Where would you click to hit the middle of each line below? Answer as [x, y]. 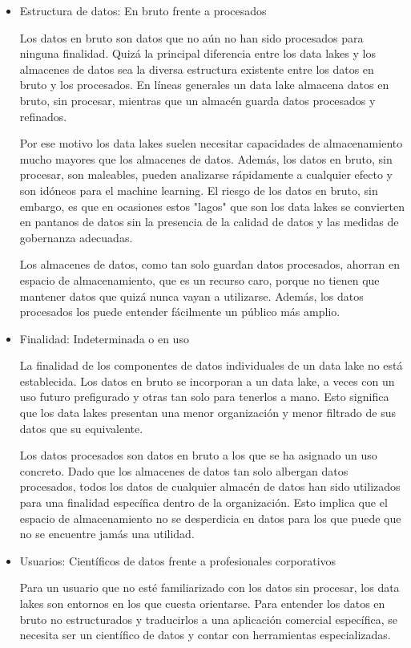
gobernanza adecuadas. [76, 237]
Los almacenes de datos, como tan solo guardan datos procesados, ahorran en [210, 264]
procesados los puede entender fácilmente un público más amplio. [180, 312]
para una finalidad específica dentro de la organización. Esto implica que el [203, 502]
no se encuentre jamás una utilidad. [107, 534]
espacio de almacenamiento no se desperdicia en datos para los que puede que [210, 518]
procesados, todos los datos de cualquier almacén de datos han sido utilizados [210, 486]
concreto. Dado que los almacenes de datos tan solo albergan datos [184, 470]
